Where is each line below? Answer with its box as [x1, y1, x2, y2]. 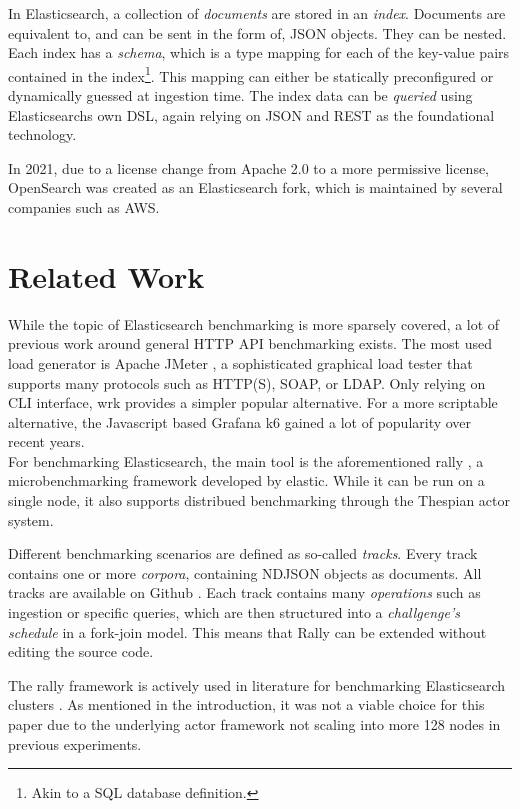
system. [8, 509, 54, 530]
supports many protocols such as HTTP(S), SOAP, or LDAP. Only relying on [8, 372, 486, 393]
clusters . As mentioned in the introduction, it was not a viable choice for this [8, 694, 485, 715]
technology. [8, 124, 77, 145]
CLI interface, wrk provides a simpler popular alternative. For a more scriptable [8, 392, 498, 413]
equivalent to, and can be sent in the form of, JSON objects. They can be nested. [8, 22, 507, 43]
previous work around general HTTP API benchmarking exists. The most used [8, 333, 492, 354]
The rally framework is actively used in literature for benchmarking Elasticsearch [8, 674, 506, 695]
